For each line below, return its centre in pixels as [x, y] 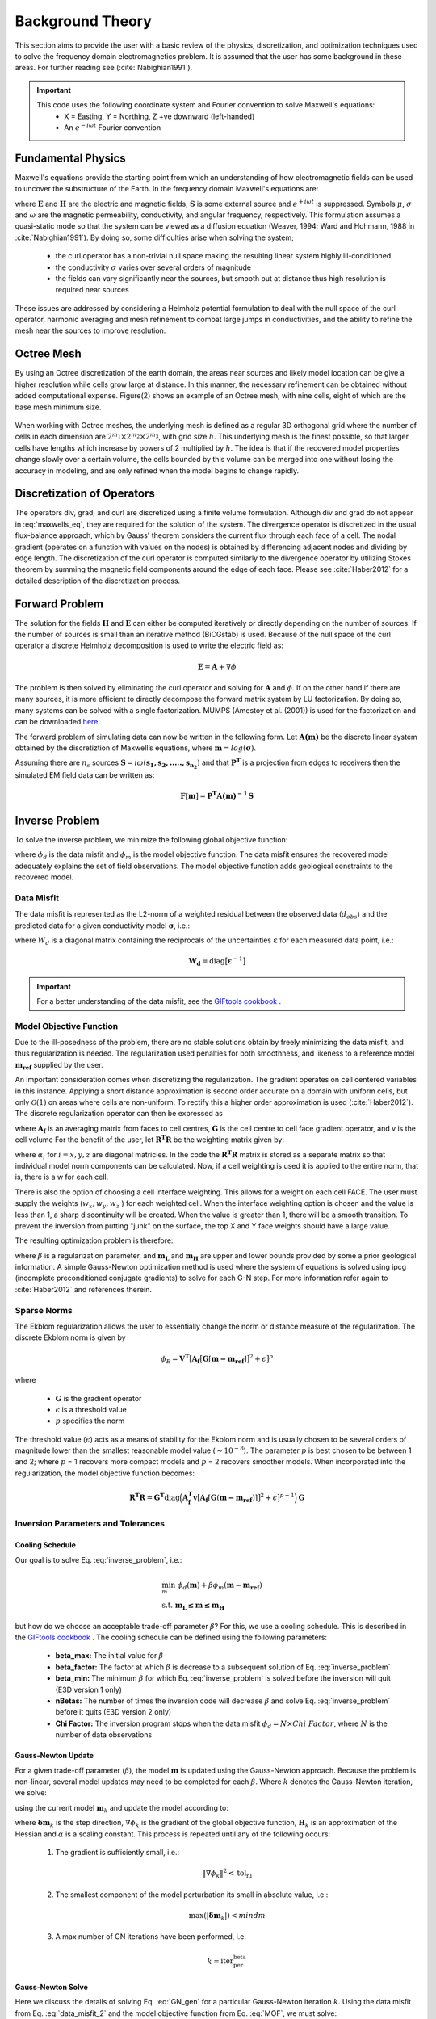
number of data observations [104, 1735]
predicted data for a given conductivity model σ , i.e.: [102, 926]
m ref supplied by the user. [59, 1066]
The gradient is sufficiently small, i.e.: [117, 1852]
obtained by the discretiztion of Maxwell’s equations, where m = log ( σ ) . [136, 748]
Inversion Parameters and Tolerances [90, 1524]
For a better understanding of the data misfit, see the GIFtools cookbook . [159, 1001]
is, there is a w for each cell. [62, 1177]
